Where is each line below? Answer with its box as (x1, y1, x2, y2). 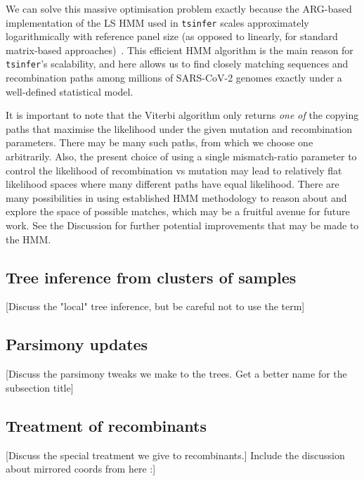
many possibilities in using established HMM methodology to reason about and (6, 190, 347, 205)
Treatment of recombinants (6, 414, 207, 436)
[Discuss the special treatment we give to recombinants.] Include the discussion (6, 447, 345, 462)
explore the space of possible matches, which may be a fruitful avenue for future (6, 204, 350, 219)
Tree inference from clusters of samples (6, 266, 297, 288)
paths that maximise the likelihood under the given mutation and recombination (6, 121, 352, 136)
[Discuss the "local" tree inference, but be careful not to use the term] (6, 299, 305, 314)
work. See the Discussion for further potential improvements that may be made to (6, 218, 359, 233)
